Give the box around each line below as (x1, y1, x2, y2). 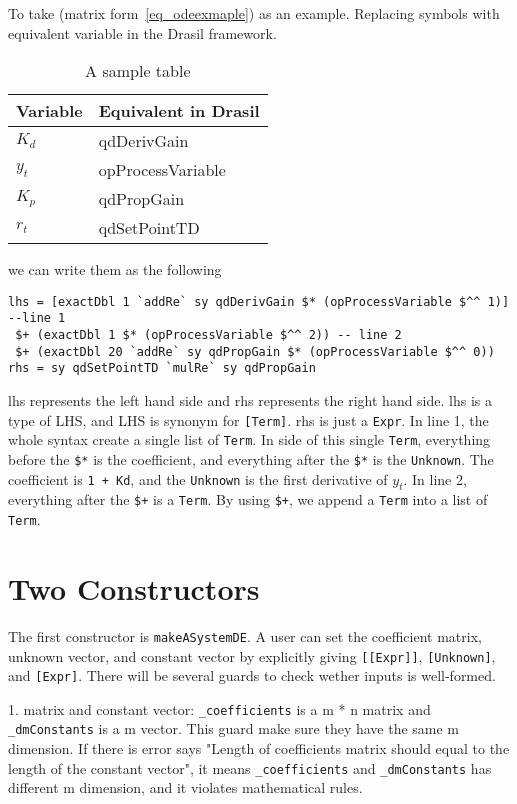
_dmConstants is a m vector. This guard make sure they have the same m (8, 718, 460, 739)
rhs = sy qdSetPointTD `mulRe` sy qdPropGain (8, 361, 316, 376)
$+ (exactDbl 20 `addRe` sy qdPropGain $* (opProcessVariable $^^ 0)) (15, 344, 495, 359)
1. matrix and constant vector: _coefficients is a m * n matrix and (8, 698, 431, 719)
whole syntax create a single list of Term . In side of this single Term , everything (8, 429, 491, 450)
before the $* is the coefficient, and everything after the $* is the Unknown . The (8, 448, 494, 469)
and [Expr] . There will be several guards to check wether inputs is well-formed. (8, 665, 496, 686)
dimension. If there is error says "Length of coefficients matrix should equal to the (8, 738, 510, 759)
